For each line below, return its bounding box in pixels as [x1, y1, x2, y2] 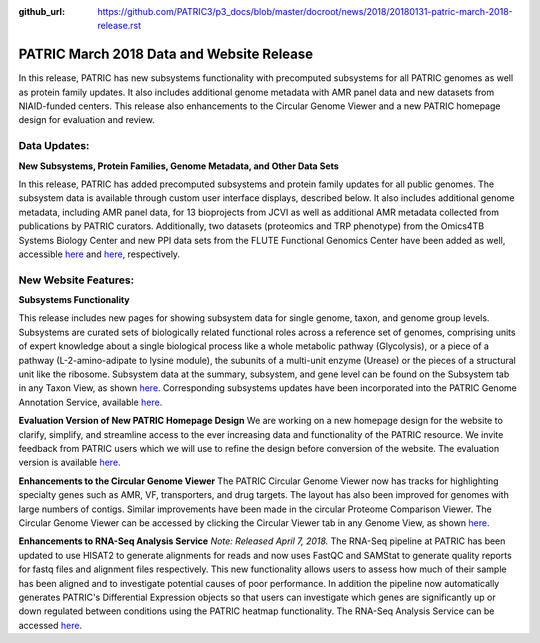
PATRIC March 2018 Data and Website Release [18, 46, 314, 63]
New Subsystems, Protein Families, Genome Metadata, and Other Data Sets [18, 160, 339, 172]
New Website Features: [18, 273, 135, 287]
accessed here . [18, 619, 83, 631]
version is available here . [18, 456, 121, 469]
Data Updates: [18, 139, 90, 153]
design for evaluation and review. [18, 114, 155, 126]
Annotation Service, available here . [18, 396, 163, 408]
